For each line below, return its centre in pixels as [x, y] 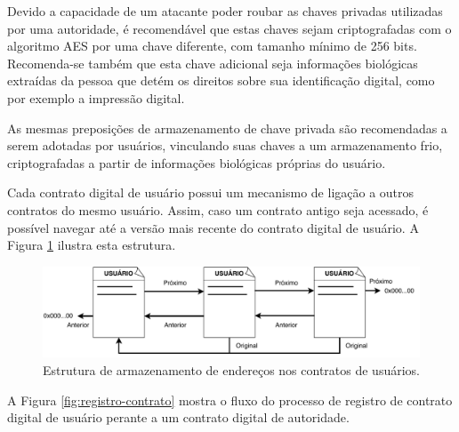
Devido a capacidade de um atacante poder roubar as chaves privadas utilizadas [225, 11]
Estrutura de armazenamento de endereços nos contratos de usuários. [231, 370]
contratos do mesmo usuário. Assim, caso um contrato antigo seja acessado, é [218, 209]
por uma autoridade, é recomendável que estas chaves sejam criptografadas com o [229, 28]
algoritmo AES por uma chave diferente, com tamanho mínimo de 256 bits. [212, 46]
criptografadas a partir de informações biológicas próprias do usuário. [197, 162]
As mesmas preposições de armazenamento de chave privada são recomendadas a [227, 128]
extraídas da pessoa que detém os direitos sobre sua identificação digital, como [221, 80]
